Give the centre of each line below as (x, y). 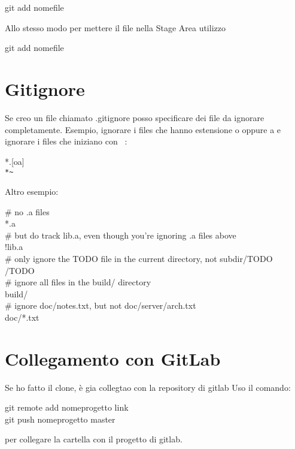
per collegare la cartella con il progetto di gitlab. (94, 439)
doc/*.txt (22, 317)
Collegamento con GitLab (113, 358)
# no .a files (27, 211)
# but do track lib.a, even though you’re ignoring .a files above (121, 235)
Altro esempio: (32, 191)
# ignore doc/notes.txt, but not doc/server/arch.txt (101, 305)
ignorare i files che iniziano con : (66, 141)
